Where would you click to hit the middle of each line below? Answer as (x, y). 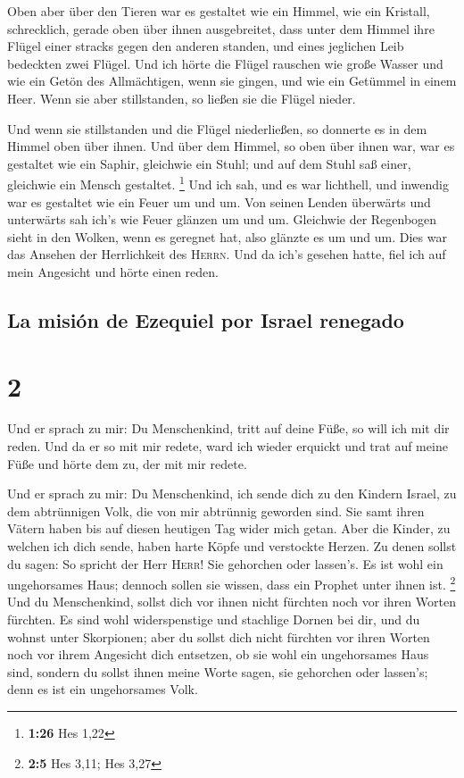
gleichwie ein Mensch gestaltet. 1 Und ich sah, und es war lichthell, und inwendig (228, 183)
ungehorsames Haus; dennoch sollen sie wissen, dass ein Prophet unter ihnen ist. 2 (232, 583)
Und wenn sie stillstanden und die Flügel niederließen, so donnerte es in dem (217, 128)
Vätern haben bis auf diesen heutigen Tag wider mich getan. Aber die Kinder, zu (229, 528)
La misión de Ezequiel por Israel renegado (206, 319)
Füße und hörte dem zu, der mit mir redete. (127, 463)
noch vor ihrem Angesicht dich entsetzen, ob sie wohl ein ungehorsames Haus (218, 654)
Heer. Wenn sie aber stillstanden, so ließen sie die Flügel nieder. (182, 98)
